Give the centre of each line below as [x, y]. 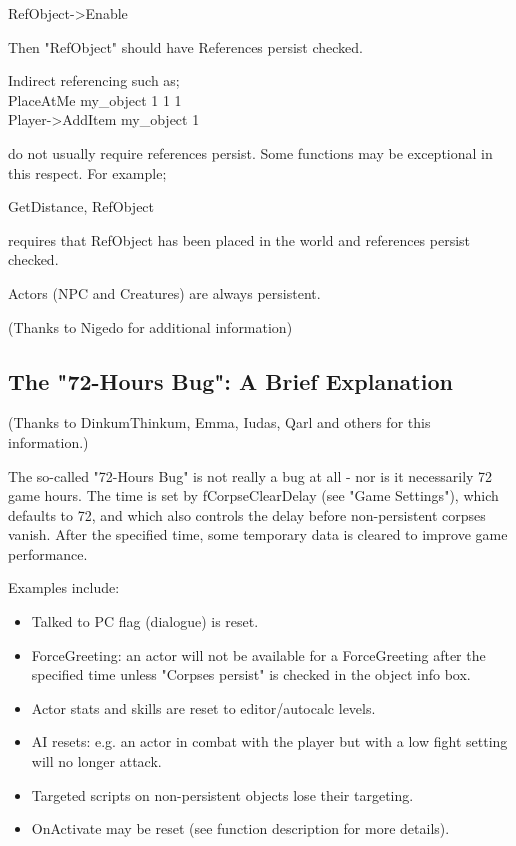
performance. [48, 553]
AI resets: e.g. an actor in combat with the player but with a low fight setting [269, 741]
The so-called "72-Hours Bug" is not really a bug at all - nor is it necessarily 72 [250, 475]
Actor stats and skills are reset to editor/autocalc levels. [203, 707]
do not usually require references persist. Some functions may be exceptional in [250, 152]
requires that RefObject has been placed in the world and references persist [239, 239]
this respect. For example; [87, 172]
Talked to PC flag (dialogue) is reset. [145, 621]
